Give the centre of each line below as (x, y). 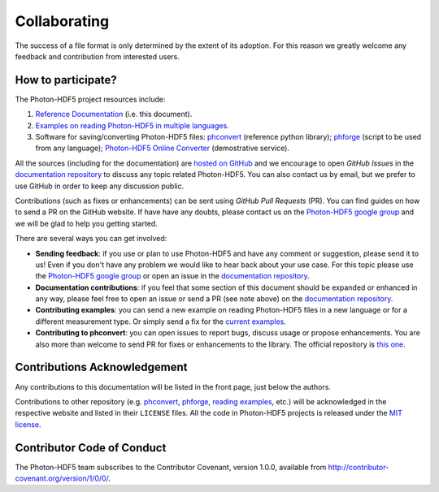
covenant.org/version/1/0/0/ (62, 478)
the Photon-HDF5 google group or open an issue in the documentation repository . (173, 276)
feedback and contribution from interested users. (98, 56)
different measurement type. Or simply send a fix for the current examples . (161, 322)
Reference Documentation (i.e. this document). (114, 114)
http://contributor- (359, 467)
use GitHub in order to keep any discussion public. (100, 186)
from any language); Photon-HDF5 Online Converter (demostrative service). (163, 148)
